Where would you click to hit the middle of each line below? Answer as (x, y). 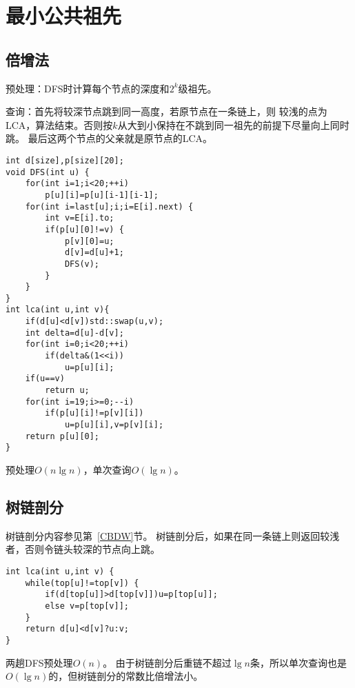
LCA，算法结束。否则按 (59, 124)
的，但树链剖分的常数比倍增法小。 (126, 676)
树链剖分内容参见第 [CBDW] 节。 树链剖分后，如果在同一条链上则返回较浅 (173, 535)
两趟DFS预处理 (39, 662)
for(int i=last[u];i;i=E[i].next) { (109, 206)
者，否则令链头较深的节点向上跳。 (83, 549)
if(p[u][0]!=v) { (84, 229)
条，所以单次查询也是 (298, 662)
